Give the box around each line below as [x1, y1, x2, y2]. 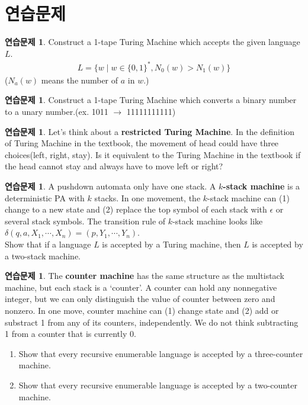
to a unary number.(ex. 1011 [5, 105, 108, 118]
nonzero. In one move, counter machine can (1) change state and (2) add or [5, 304, 279, 316]
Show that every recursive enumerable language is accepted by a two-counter [18, 378, 297, 391]
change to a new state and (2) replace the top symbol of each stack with [5, 203, 267, 216]
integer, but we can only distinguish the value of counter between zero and [5, 292, 275, 305]
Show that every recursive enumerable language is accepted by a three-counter [18, 347, 303, 359]
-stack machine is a [223, 180, 300, 192]
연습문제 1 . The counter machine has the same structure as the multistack [5, 269, 284, 282]
